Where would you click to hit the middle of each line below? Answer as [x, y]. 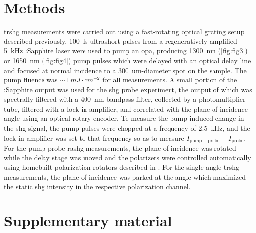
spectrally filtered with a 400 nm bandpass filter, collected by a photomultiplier [125, 99]
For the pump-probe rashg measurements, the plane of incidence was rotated [120, 148]
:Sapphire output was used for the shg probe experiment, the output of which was [128, 89]
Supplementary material [88, 220]
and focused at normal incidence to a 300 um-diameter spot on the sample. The [125, 70]
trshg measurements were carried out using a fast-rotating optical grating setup [124, 31]
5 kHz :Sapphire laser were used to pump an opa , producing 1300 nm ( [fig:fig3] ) [126, 51]
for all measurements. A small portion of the [170, 80]
